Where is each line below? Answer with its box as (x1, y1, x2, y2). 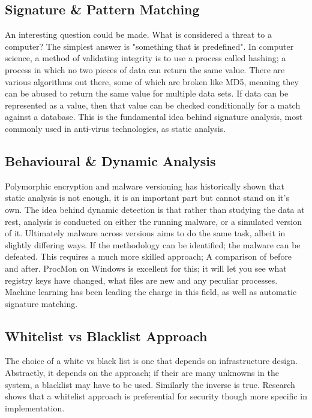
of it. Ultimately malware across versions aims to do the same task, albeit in (5, 227, 286, 239)
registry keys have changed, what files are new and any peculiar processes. (5, 273, 278, 286)
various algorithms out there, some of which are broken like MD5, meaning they (5, 75, 299, 88)
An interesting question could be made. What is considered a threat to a (5, 28, 272, 41)
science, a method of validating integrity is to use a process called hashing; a (5, 52, 286, 64)
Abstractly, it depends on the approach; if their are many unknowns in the (5, 366, 279, 379)
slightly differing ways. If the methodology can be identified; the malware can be (5, 238, 301, 251)
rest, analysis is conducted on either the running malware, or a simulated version (5, 215, 302, 227)
